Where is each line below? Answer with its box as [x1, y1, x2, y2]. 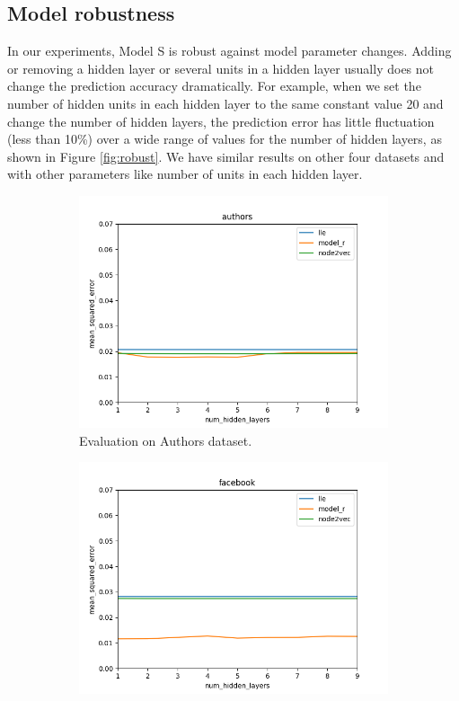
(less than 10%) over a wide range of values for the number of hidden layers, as [7, 129, 442, 148]
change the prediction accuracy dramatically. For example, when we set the [7, 76, 421, 95]
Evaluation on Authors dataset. [79, 430, 252, 449]
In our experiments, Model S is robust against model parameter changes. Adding [7, 41, 452, 60]
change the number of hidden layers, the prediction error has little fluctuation [7, 111, 435, 130]
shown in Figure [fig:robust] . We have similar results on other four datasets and [7, 146, 445, 165]
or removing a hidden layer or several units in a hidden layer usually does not [7, 58, 435, 77]
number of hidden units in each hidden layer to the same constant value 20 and [7, 93, 444, 112]
